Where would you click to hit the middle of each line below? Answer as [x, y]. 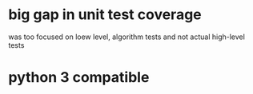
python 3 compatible [79, 78]
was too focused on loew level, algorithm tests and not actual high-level [127, 37]
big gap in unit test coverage [105, 15]
